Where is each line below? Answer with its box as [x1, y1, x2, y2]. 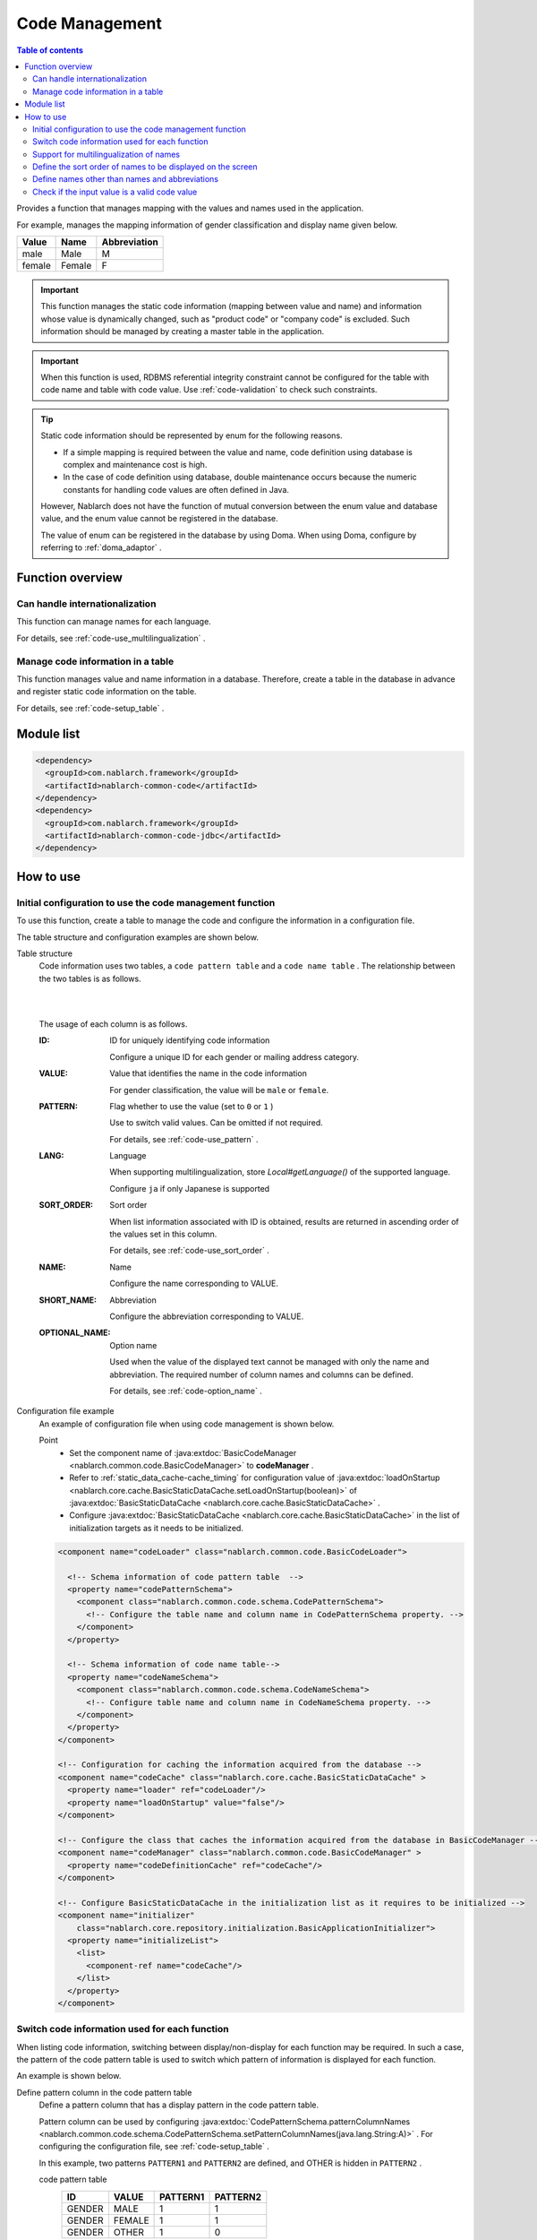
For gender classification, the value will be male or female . [109, 1084, 329, 1095]
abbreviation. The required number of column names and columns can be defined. [109, 1369, 413, 1380]
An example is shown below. [16, 2071, 122, 2081]
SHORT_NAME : [38, 1295, 98, 1305]
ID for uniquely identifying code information [109, 1035, 270, 1046]
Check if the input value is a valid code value [32, 186, 198, 197]
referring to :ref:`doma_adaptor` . [40, 542, 162, 553]
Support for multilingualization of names [32, 149, 181, 159]
